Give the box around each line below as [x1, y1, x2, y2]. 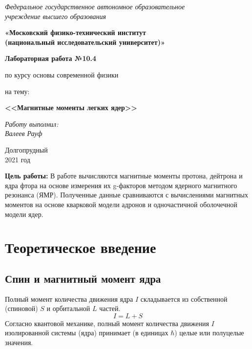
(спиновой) [5, 303, 38, 313]
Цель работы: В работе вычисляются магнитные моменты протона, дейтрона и [5, 171, 243, 181]
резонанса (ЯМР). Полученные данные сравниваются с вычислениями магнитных [5, 190, 248, 200]
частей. [99, 303, 121, 313]
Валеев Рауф [5, 128, 42, 138]
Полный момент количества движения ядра [5, 293, 133, 304]
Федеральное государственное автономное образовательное [5, 1, 185, 11]
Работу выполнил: [5, 118, 59, 129]
